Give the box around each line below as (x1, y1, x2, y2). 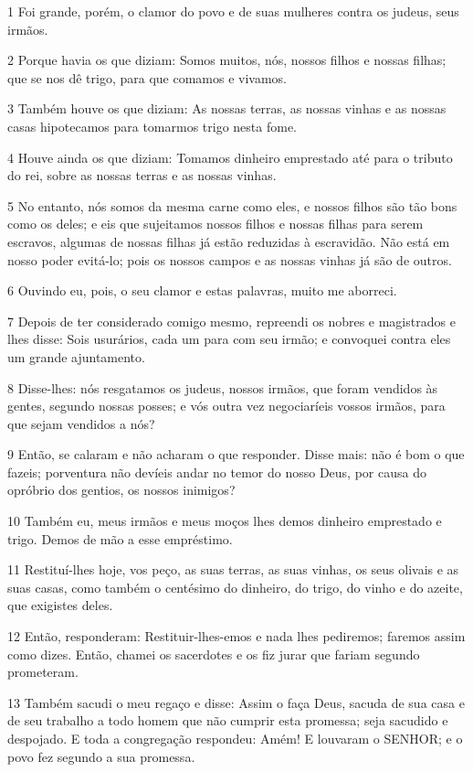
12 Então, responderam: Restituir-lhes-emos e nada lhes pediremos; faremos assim (7, 627, 466, 646)
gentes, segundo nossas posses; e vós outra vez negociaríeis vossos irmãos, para (7, 396, 446, 415)
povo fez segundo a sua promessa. (7, 746, 195, 766)
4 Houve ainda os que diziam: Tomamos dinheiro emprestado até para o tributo (7, 147, 453, 166)
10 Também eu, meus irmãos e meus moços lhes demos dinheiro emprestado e (7, 511, 442, 531)
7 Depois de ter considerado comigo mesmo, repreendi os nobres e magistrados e (7, 311, 456, 330)
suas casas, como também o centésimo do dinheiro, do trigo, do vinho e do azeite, (7, 577, 463, 596)
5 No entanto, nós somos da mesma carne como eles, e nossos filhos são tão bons (7, 196, 457, 215)
